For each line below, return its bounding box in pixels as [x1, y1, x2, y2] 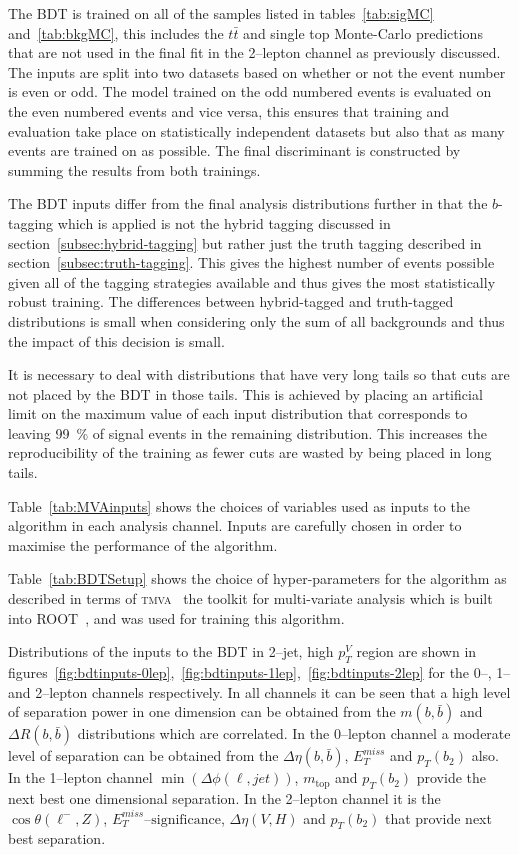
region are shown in [356, 641, 477, 662]
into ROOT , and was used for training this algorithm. [8, 607, 345, 628]
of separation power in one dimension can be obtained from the [8, 701, 396, 722]
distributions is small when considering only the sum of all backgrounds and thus [8, 310, 505, 331]
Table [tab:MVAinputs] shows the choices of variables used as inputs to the [8, 495, 470, 516]
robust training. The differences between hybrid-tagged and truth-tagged [8, 291, 454, 312]
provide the [416, 767, 486, 788]
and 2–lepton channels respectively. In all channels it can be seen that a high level [8, 681, 511, 702]
